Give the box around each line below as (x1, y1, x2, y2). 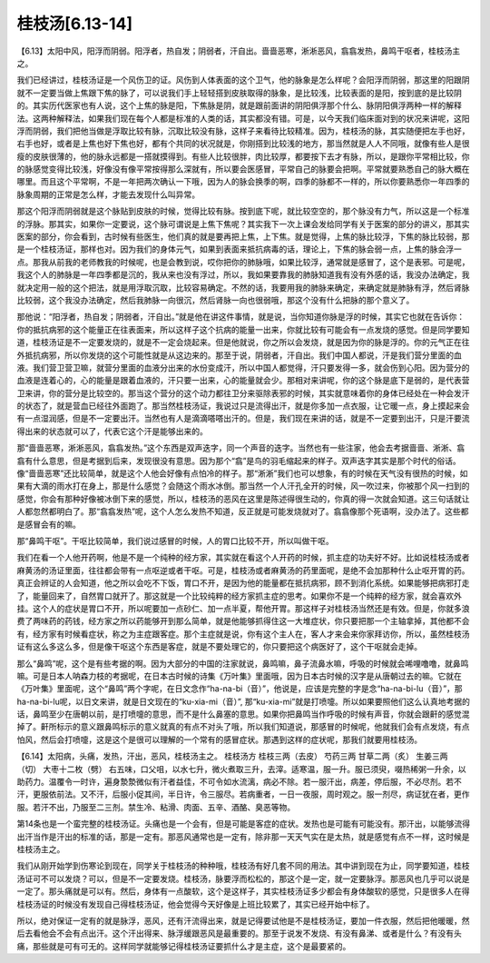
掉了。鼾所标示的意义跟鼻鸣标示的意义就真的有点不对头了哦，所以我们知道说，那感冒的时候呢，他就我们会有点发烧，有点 (16, 721, 470, 732)
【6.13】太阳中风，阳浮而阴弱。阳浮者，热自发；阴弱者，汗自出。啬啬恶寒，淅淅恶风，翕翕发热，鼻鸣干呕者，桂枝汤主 (16, 45, 461, 56)
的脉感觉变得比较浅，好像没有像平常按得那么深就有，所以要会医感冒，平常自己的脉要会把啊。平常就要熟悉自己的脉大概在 (16, 164, 470, 174)
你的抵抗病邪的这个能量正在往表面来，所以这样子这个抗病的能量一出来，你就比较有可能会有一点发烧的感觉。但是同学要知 (16, 323, 470, 335)
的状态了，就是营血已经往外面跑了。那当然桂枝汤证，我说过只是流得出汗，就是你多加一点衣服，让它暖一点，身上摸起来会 (16, 401, 470, 412)
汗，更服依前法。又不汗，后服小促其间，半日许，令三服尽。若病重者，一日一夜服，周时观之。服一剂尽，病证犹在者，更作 (16, 789, 470, 799)
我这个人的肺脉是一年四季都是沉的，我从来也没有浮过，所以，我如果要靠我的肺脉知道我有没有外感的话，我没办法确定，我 (16, 269, 470, 281)
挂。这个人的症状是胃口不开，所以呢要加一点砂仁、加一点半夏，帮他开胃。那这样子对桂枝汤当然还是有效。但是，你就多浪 (16, 602, 470, 613)
